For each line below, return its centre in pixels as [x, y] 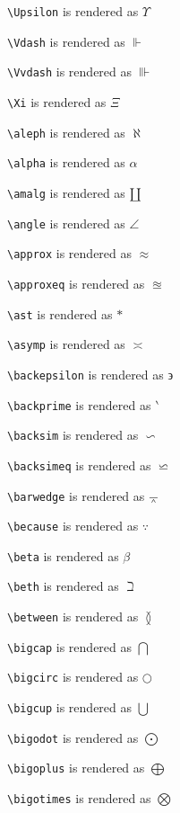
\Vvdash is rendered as [70, 71]
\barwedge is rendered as [76, 495]
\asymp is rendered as [66, 344]
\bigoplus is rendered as [76, 768]
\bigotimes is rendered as [79, 798]
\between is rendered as [73, 616]
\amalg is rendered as [66, 192]
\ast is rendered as [60, 313]
